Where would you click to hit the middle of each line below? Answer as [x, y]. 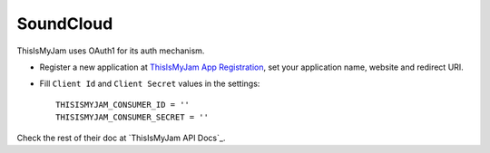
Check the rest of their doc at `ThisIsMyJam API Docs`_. [121, 138]
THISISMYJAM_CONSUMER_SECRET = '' [132, 117]
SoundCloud [65, 24]
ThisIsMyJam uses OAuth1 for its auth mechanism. [111, 51]
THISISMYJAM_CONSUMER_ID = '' [123, 105]
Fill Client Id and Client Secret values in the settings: [150, 84]
